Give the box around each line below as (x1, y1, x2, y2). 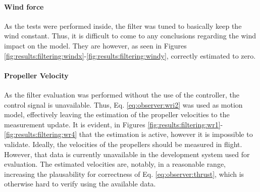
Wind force (4, 1, 44, 12)
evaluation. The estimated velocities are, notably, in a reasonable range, (4, 159, 226, 169)
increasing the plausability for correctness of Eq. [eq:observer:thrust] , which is (4, 168, 244, 179)
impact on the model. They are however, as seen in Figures (4, 40, 187, 51)
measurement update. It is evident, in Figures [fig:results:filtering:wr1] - (4, 119, 223, 129)
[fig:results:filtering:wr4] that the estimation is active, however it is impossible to (4, 129, 253, 139)
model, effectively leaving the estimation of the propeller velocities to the (4, 109, 230, 120)
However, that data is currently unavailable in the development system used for (4, 149, 250, 159)
